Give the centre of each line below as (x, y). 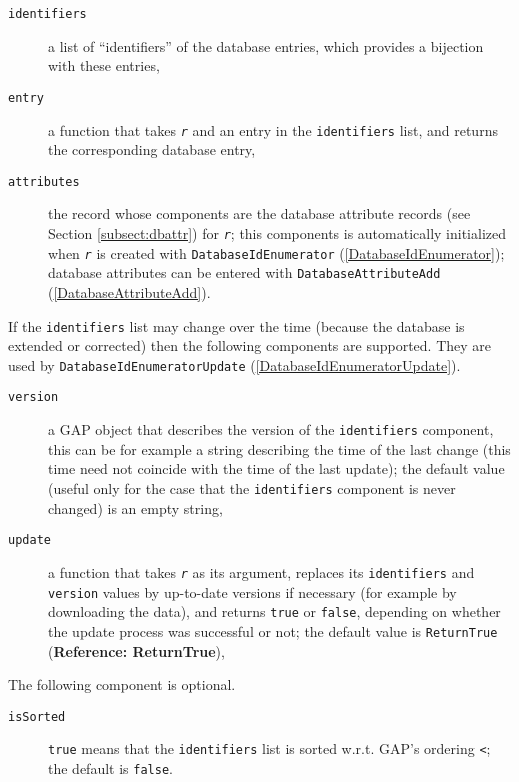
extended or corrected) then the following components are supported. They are (249, 345)
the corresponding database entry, (152, 149)
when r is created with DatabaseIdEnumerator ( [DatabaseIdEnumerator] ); (276, 252)
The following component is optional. (122, 684)
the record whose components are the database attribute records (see (259, 213)
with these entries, (104, 65)
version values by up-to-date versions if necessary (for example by (252, 591)
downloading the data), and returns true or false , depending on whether (274, 611)
